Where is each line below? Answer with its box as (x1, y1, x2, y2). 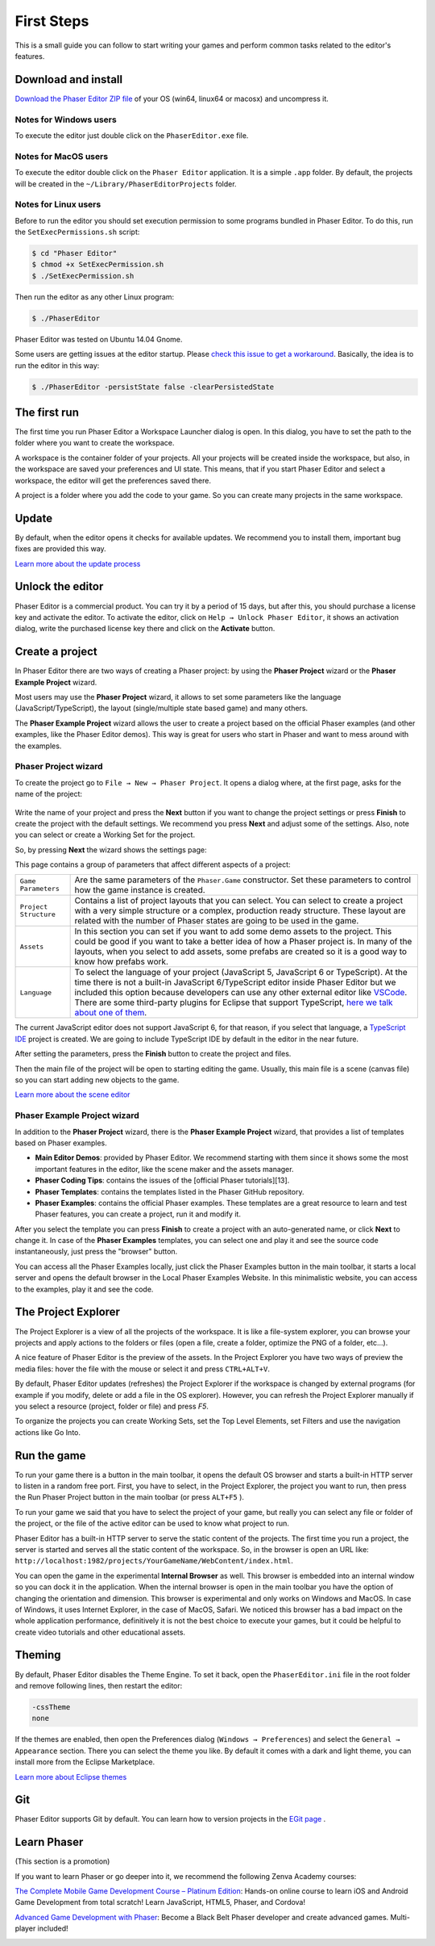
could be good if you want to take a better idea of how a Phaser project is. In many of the (74, 936, 412, 948)
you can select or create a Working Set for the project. (14, 830, 196, 839)
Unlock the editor (14, 580, 104, 593)
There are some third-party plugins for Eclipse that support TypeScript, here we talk (74, 997, 394, 1008)
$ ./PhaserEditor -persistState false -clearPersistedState (31, 382, 275, 391)
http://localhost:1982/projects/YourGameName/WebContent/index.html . (14, 1556, 293, 1566)
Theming (14, 1648, 61, 1662)
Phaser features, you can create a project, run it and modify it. (35, 1209, 242, 1219)
